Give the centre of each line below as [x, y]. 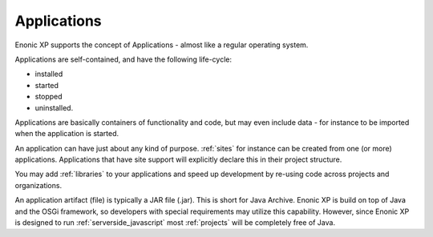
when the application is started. [67, 134]
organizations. [38, 185]
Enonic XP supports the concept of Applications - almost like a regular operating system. [162, 45]
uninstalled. [54, 107]
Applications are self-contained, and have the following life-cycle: [123, 59]
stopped [49, 97]
